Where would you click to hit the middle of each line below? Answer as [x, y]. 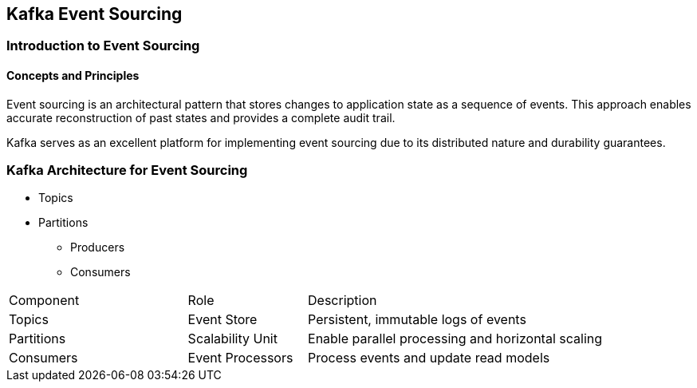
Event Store [222, 320]
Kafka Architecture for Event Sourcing [127, 170]
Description [343, 301]
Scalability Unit [232, 339]
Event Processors [240, 358]
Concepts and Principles [73, 76]
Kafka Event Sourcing [95, 14]
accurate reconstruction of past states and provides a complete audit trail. [201, 117]
